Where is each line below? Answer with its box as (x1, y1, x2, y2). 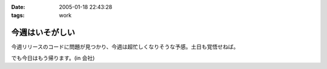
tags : (11, 12, 25, 19)
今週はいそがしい (11, 28, 75, 38)
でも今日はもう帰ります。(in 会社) (11, 54, 95, 61)
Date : (11, 4, 25, 10)
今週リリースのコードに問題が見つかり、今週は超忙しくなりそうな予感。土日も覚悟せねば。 (11, 43, 239, 50)
